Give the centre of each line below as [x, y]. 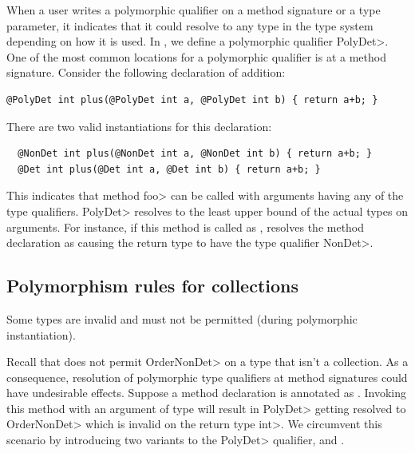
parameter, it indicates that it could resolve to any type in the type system [190, 25]
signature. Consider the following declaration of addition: [146, 72]
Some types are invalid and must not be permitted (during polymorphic [182, 318]
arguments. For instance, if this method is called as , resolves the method [186, 226]
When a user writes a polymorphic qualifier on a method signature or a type [194, 10]
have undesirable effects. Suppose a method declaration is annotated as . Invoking [206, 393]
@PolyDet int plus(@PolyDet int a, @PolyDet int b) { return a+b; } [192, 99]
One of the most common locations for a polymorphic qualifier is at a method [196, 56]
